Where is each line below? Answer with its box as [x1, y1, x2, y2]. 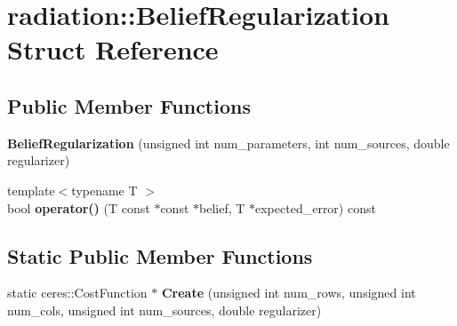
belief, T [199, 198, 245, 217]
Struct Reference [7, 31, 219, 68]
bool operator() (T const [7, 198, 150, 217]
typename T [71, 180, 138, 199]
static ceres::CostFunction [7, 283, 148, 302]
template [7, 180, 55, 199]
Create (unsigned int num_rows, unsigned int [161, 283, 416, 302]
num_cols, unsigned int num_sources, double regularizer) [7, 300, 322, 319]
